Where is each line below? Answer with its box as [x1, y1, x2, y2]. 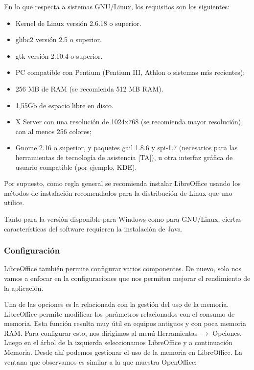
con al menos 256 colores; [15, 126, 92, 136]
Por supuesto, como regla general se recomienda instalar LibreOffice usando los [4, 178, 241, 188]
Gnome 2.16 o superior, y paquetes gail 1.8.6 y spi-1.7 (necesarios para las [15, 142, 238, 153]
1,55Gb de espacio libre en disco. [15, 100, 114, 110]
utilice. [4, 197, 24, 208]
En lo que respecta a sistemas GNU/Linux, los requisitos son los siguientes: [4, 1, 230, 11]
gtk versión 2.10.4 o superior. [15, 50, 103, 61]
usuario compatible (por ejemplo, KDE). [15, 162, 137, 172]
